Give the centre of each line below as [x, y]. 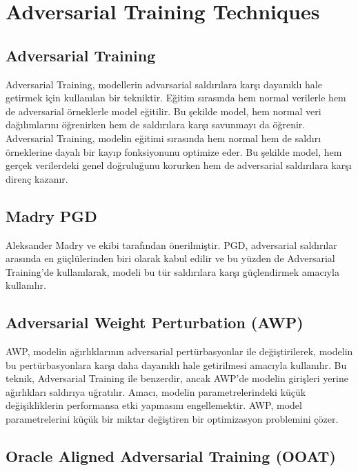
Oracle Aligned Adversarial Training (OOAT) [171, 456]
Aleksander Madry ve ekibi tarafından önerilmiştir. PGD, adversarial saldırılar [171, 244]
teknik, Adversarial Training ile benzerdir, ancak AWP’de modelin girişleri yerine [177, 378]
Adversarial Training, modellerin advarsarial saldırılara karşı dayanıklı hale [164, 84]
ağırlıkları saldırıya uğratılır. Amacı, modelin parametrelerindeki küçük [156, 391]
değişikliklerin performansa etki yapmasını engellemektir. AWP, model [154, 405]
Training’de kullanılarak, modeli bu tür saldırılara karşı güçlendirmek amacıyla [172, 271]
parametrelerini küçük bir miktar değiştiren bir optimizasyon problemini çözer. [172, 419]
